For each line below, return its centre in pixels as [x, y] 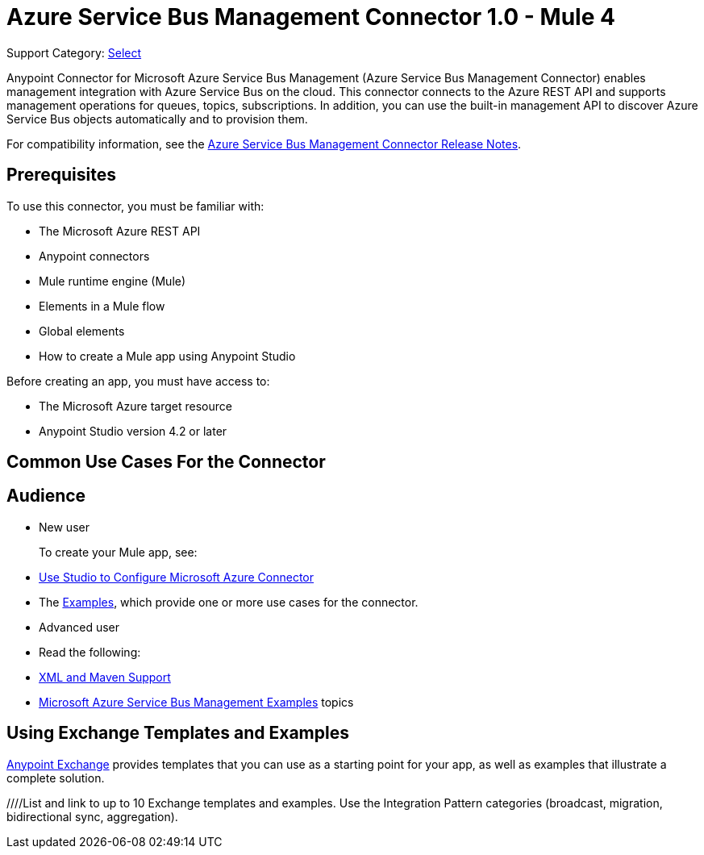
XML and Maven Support [105, 677]
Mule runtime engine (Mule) [112, 281]
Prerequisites [61, 175]
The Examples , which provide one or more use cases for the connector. [229, 602]
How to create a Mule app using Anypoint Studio [167, 356]
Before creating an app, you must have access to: [138, 381]
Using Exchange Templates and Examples [178, 733]
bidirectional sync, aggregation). [92, 816]
